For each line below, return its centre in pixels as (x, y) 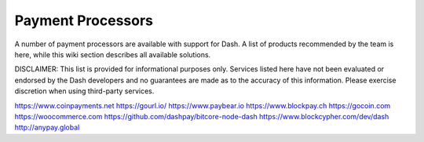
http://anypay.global (47, 127)
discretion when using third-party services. (84, 91)
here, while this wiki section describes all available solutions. (113, 54)
